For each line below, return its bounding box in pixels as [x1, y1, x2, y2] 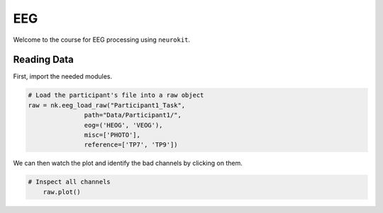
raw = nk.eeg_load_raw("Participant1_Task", [28, 101, 186, 109]
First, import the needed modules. [13, 72, 113, 81]
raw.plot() [43, 188, 81, 196]
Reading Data [13, 54, 74, 66]
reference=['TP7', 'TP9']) [84, 141, 178, 149]
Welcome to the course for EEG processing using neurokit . [13, 35, 191, 44]
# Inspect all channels [28, 178, 111, 186]
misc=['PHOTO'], [84, 131, 141, 139]
